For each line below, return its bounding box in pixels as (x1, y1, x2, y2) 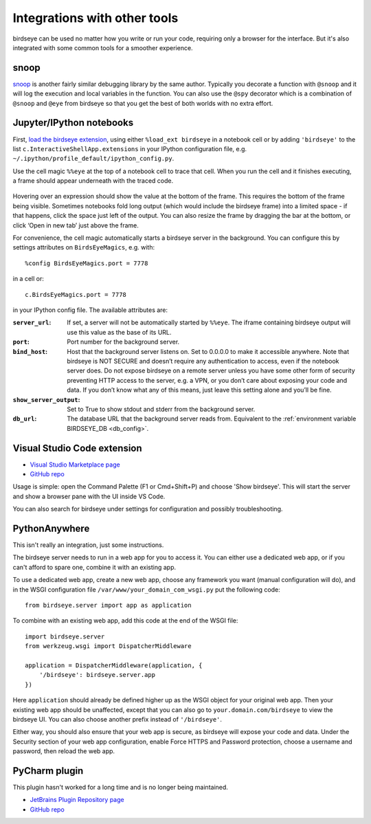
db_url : (12, 414, 37, 423)
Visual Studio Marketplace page (30, 460, 120, 469)
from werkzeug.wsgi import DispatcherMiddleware (25, 643, 192, 650)
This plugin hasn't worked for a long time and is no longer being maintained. (12, 783, 228, 791)
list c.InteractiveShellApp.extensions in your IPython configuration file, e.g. (12, 144, 247, 153)
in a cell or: (12, 275, 44, 283)
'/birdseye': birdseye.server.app (38, 671, 156, 679)
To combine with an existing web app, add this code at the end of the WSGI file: (12, 616, 238, 625)
